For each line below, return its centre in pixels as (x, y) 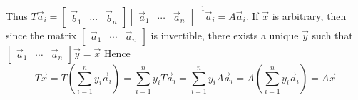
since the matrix (41, 35)
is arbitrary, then (309, 15)
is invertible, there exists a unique (225, 35)
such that (332, 35)
